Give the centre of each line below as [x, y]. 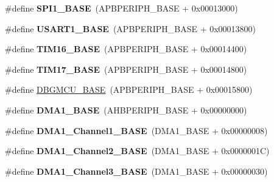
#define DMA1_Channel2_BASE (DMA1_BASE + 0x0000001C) [137, 151]
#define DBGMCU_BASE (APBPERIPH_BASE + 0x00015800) [129, 89]
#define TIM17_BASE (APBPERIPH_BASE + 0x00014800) [126, 69]
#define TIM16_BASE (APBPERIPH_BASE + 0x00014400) [126, 49]
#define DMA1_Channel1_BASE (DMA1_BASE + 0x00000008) [136, 130]
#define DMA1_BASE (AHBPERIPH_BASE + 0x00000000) [126, 110]
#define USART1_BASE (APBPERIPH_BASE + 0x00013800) [131, 28]
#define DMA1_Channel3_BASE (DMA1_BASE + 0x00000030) [136, 171]
